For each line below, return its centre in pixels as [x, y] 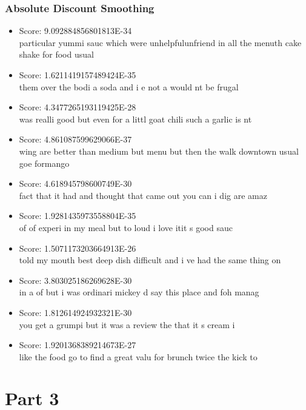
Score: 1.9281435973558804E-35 [78, 216]
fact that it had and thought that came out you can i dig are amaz [143, 195]
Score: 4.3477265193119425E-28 [78, 107]
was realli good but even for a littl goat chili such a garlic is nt [135, 119]
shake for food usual [56, 54]
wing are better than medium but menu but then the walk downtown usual [159, 151]
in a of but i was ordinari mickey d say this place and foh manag [139, 292]
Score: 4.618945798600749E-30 [75, 183]
